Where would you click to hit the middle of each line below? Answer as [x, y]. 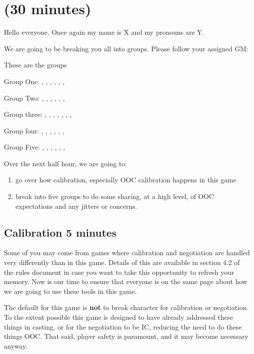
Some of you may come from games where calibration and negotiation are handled [127, 253]
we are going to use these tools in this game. [70, 291]
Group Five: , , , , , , [35, 147]
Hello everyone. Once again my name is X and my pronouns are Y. [104, 32]
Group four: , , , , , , [34, 130]
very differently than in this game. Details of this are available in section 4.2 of [122, 262]
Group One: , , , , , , [34, 81]
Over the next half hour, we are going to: [65, 163]
